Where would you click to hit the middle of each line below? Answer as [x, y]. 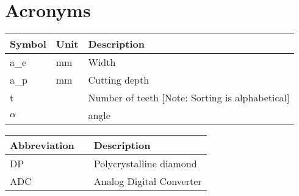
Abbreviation [42, 145]
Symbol [28, 44]
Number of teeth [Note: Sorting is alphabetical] [189, 98]
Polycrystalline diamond [145, 164]
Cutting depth [119, 80]
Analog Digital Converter [148, 181]
